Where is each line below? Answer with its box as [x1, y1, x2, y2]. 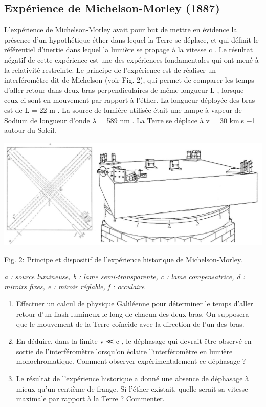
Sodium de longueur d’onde [4, 114, 90, 125]
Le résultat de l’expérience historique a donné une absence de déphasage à [16, 373, 249, 383]
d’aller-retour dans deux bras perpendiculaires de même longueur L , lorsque [4, 84, 244, 95]
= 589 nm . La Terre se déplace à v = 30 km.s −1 [99, 114, 256, 125]
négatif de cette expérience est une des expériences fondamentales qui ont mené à [4, 54, 259, 65]
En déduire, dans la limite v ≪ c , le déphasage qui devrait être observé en [16, 336, 252, 346]
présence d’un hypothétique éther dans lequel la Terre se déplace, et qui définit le [4, 34, 259, 45]
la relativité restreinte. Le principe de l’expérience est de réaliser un [4, 64, 216, 75]
